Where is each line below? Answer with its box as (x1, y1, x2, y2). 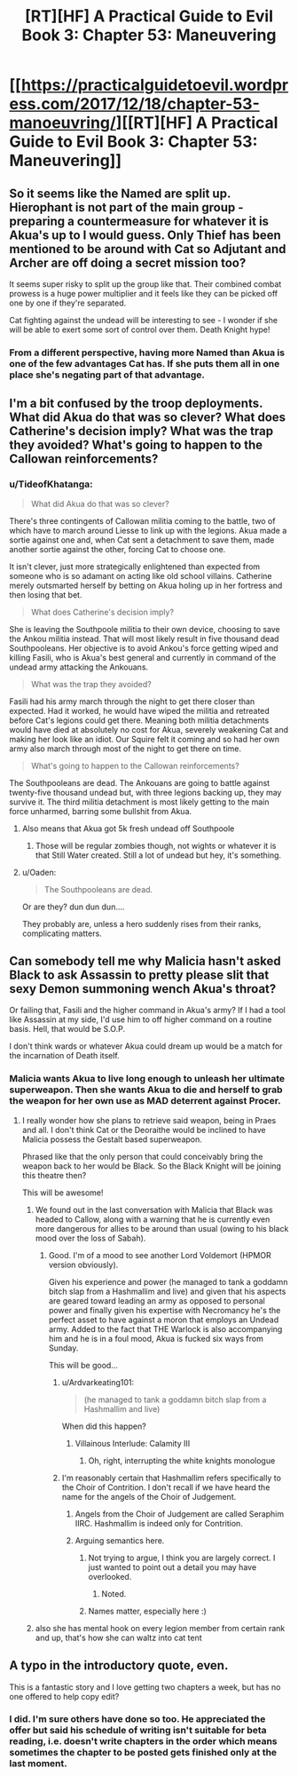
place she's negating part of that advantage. (9, 369, 206, 381)
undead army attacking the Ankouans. (9, 662, 149, 672)
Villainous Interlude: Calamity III (74, 1438, 191, 1448)
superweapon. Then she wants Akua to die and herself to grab (9, 1083, 283, 1096)
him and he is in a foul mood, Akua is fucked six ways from (48, 1333, 263, 1344)
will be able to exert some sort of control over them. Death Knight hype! (9, 324, 271, 335)
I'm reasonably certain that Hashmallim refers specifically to (61, 1472, 282, 1483)
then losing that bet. (9, 589, 82, 600)
